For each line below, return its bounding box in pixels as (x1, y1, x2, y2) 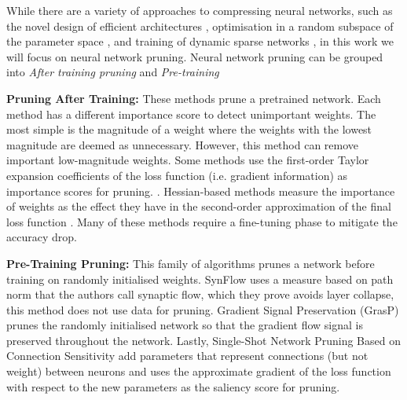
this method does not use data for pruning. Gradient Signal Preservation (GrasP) (6, 301, 399, 317)
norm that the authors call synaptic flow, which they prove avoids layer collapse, (6, 286, 394, 303)
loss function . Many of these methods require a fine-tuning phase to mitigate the (6, 213, 398, 229)
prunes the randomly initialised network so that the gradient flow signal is (6, 317, 364, 333)
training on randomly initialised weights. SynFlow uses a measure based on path (6, 270, 394, 287)
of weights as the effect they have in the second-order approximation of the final (6, 198, 391, 215)
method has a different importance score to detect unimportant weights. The (6, 105, 376, 122)
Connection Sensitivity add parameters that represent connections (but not (6, 347, 368, 364)
